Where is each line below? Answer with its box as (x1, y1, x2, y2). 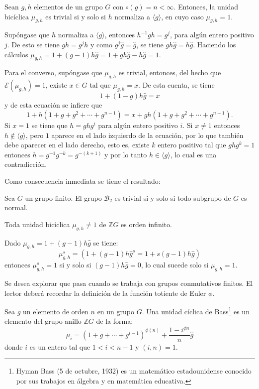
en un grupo (97, 306, 134, 316)
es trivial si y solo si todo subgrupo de (114, 192, 231, 203)
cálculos (4, 49, 28, 59)
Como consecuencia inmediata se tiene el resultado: (4, 175, 161, 186)
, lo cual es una (170, 149, 217, 159)
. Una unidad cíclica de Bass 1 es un (142, 305, 250, 316)
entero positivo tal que (158, 139, 226, 150)
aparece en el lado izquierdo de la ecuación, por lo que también (51, 130, 244, 140)
